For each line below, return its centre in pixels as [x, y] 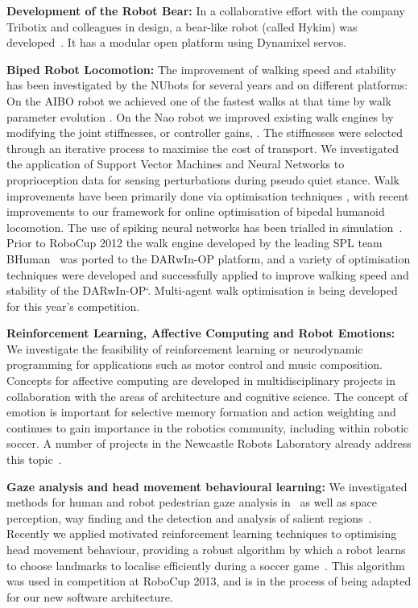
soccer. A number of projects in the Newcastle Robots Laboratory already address [209, 443]
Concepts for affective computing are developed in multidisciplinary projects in [201, 381]
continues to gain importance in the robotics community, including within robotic [208, 427]
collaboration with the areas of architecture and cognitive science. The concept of [207, 396]
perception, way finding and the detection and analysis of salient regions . [189, 517]
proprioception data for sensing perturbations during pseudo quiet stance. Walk [203, 179]
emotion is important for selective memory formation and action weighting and [201, 412]
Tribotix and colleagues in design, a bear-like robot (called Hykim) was [182, 26]
